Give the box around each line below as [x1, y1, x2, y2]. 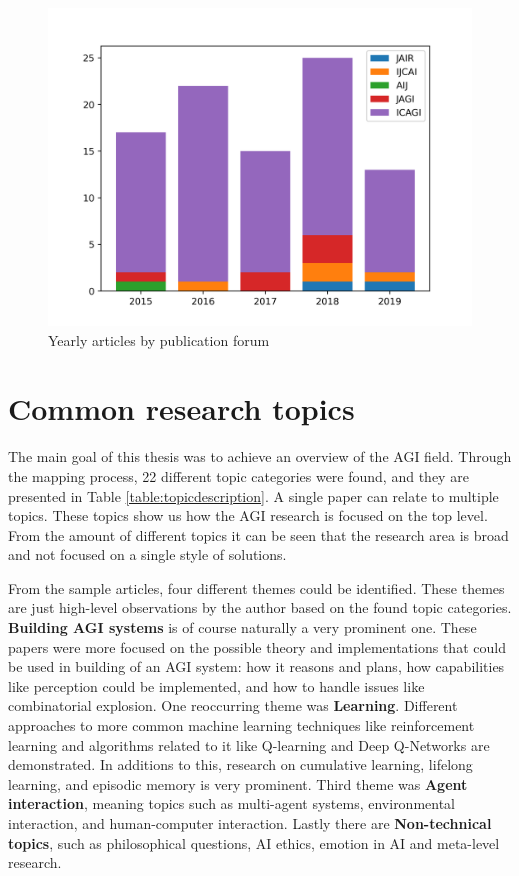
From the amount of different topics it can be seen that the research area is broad [8, 524, 509, 545]
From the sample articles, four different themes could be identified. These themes [8, 577, 505, 598]
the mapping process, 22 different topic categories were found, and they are [8, 465, 469, 486]
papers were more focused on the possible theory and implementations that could [8, 636, 506, 657]
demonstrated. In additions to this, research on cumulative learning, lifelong [8, 754, 473, 775]
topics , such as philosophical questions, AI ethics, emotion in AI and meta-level [8, 832, 500, 853]
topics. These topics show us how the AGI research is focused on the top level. [8, 505, 488, 526]
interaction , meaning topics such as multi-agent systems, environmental [8, 793, 456, 814]
